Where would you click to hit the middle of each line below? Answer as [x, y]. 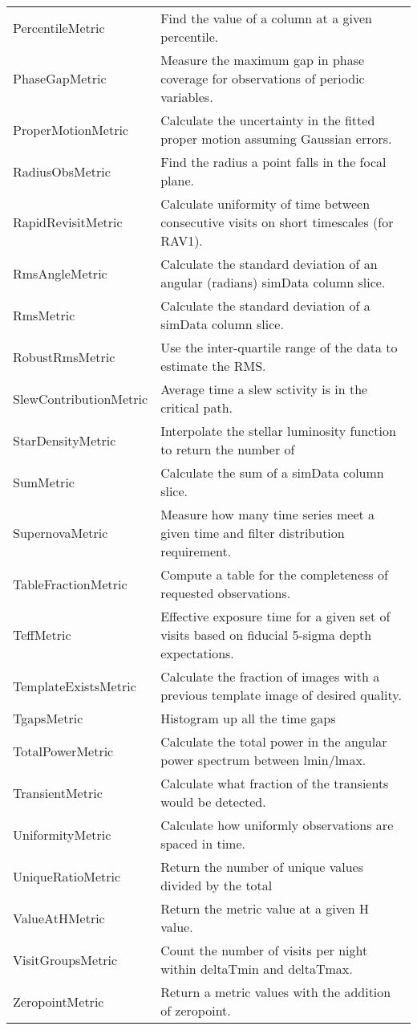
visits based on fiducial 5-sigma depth [266, 635]
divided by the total [217, 885]
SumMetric [44, 482]
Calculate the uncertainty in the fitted [268, 120]
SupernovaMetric [61, 533]
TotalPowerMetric [63, 751]
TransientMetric [58, 792]
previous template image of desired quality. [281, 695]
